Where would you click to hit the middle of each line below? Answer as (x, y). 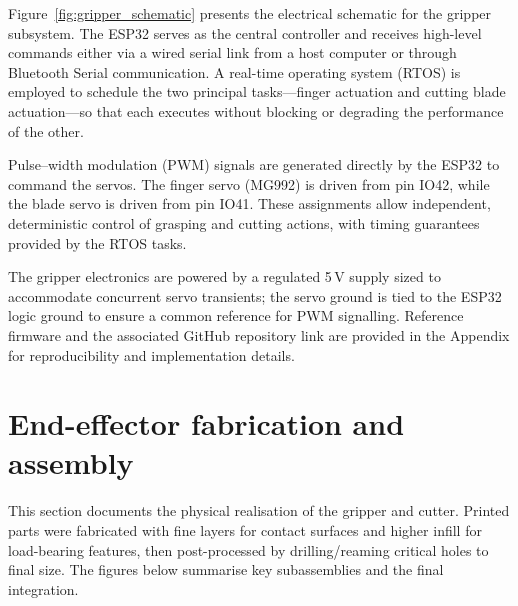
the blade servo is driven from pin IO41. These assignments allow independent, (249, 203)
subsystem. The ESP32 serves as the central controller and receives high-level (245, 32)
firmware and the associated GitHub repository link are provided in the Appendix (259, 334)
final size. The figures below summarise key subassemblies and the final (226, 569)
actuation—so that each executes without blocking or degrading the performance (256, 110)
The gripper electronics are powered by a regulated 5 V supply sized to (224, 276)
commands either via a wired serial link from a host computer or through (232, 52)
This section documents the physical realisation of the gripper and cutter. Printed (259, 510)
